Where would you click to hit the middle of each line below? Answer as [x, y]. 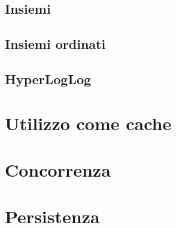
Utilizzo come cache [88, 123]
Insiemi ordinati [55, 44]
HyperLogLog [48, 78]
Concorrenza [58, 169]
